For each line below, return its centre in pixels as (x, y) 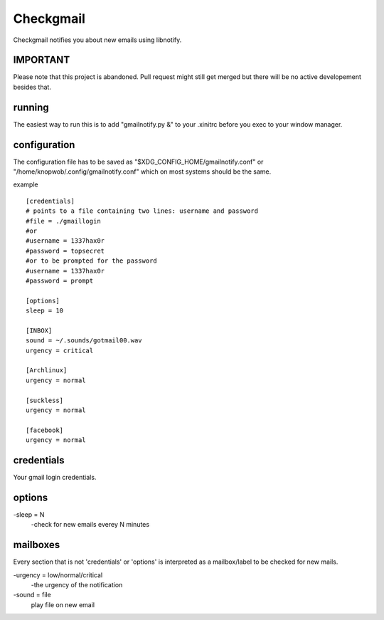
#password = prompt (60, 280)
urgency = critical (60, 350)
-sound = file (32, 595)
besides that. (32, 87)
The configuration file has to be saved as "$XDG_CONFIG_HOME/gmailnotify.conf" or (138, 162)
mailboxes (37, 545)
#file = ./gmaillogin (63, 221)
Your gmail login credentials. (55, 478)
